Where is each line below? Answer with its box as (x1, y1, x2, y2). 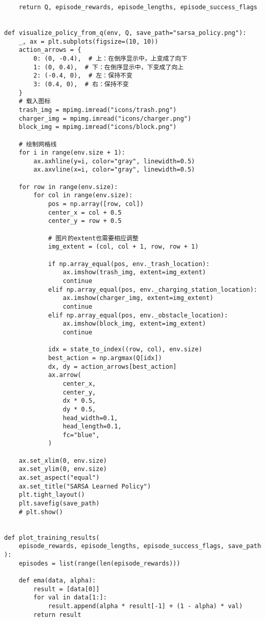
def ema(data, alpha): (18, 576, 96, 584)
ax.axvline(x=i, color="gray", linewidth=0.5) (33, 166, 195, 174)
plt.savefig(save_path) (18, 500, 100, 507)
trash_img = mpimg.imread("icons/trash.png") (18, 106, 177, 114)
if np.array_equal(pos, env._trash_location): (48, 260, 210, 268)
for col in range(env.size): (33, 192, 133, 199)
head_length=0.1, (63, 423, 122, 430)
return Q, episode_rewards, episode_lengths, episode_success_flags (18, 4, 257, 11)
